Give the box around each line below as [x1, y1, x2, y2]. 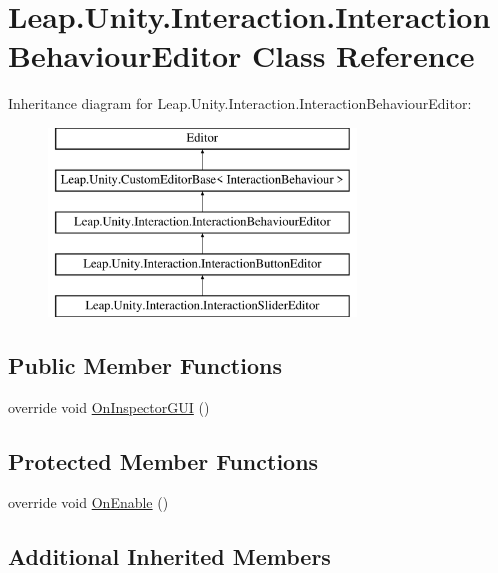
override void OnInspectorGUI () [8, 396, 210, 417]
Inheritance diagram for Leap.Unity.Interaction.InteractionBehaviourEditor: [8, 93, 472, 114]
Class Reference [252, 35, 475, 76]
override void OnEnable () [8, 492, 169, 513]
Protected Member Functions [8, 445, 319, 476]
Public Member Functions [8, 349, 282, 380]
